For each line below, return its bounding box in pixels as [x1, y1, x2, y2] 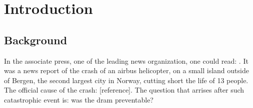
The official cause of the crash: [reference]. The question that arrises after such [4, 85, 244, 95]
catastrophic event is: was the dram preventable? [4, 94, 153, 105]
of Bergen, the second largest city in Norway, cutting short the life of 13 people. [4, 75, 248, 85]
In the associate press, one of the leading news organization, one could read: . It [4, 55, 248, 66]
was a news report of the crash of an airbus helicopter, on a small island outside [4, 65, 249, 76]
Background [4, 32, 67, 47]
